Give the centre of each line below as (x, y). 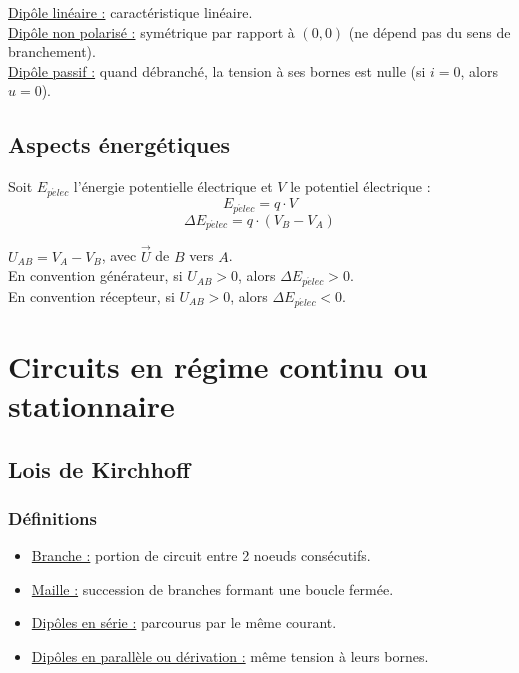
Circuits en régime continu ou (218, 365)
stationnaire (91, 405)
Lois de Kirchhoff (99, 468)
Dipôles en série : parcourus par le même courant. (184, 622)
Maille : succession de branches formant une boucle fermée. (212, 588)
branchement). (52, 51)
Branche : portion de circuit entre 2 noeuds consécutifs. (201, 555)
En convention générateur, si (95, 275)
